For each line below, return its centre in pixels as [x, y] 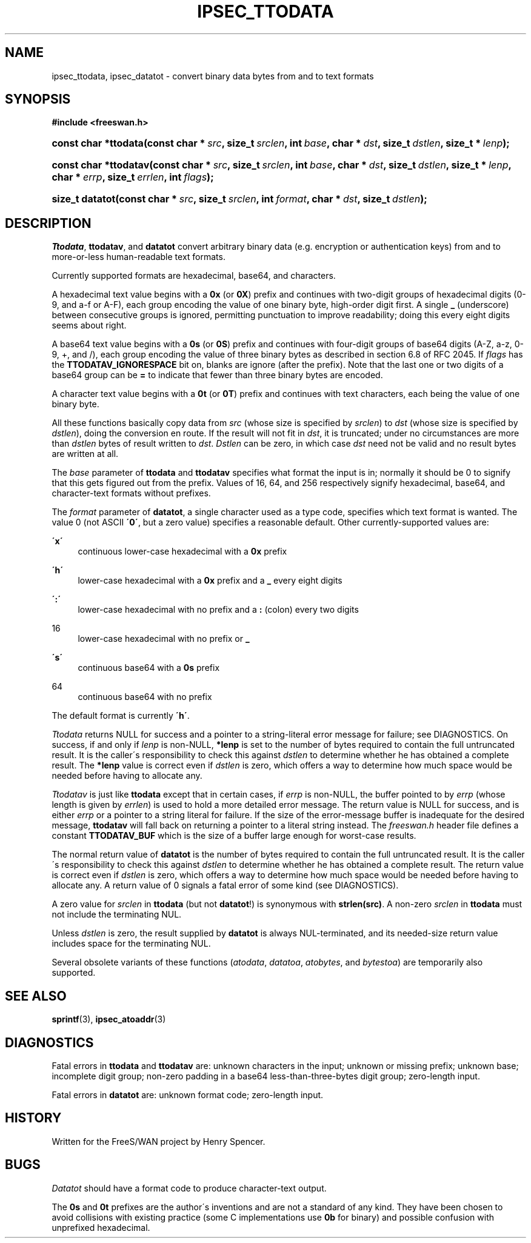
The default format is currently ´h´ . [121, 716]
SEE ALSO [36, 996]
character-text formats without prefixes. [131, 493]
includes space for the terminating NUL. [131, 944]
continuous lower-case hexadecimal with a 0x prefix [182, 552]
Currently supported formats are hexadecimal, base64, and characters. [194, 276]
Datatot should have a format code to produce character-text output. [189, 1188]
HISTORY [33, 1118]
